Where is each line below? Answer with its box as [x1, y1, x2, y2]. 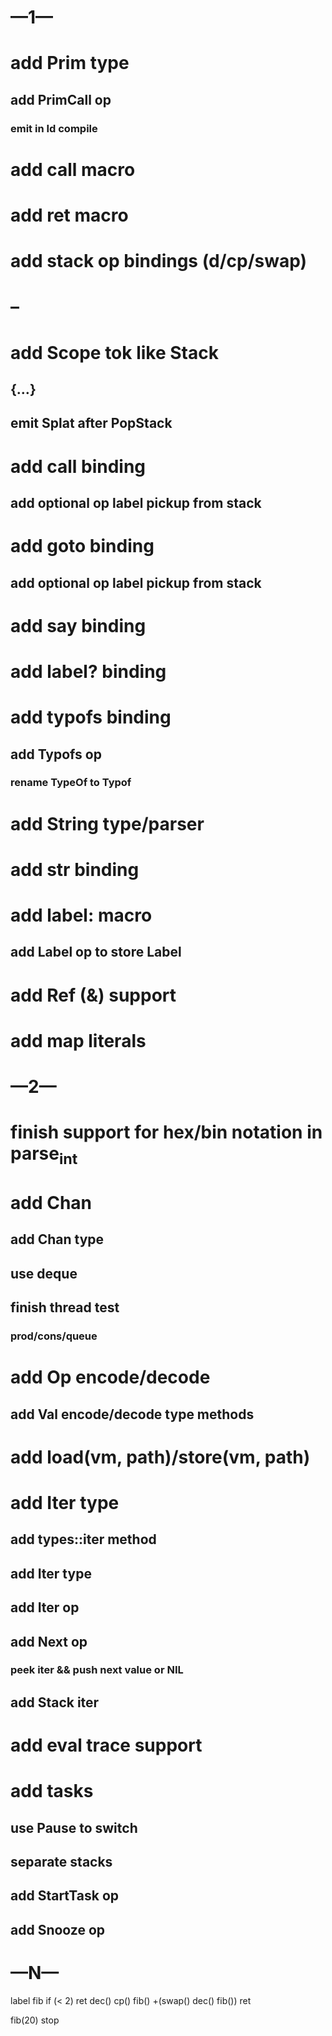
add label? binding [10, 660, 167, 683]
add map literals [10, 1029, 147, 1052]
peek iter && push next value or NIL [10, 1663, 184, 1677]
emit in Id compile [10, 121, 98, 135]
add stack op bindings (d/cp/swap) [10, 250, 308, 273]
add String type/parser [10, 812, 205, 835]
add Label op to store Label [10, 944, 182, 961]
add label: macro [10, 904, 153, 926]
